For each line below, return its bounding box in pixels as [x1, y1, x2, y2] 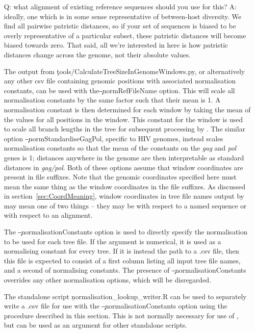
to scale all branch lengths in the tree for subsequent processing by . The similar [4, 124, 245, 134]
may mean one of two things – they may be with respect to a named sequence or [4, 200, 247, 210]
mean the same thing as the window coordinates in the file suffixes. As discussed [4, 181, 246, 191]
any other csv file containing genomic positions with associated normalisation [4, 76, 236, 86]
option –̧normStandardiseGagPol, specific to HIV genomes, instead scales [4, 133, 223, 143]
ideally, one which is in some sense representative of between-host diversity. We [4, 11, 241, 21]
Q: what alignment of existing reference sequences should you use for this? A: [4, 1, 237, 11]
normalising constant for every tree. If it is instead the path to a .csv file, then [4, 246, 239, 256]
